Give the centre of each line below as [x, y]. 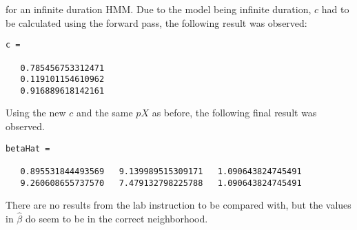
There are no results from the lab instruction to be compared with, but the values [178, 205]
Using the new [36, 113]
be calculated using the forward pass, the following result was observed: [156, 22]
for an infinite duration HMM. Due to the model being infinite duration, [159, 9]
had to [335, 9]
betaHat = [28, 148]
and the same [104, 113]
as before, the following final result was [234, 113]
